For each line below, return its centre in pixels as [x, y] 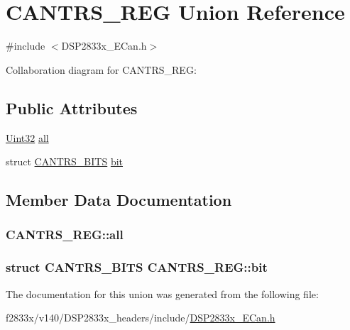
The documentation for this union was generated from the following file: [162, 293]
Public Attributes [72, 108]
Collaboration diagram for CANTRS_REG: [101, 69]
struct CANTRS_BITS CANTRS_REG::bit [137, 267]
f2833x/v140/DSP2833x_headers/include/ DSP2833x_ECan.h [141, 318]
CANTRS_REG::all [65, 235]
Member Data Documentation [119, 200]
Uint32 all [27, 137]
